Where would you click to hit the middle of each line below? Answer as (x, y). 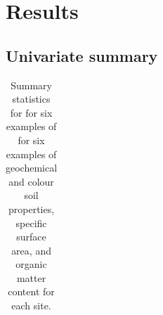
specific (31, 223)
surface (31, 237)
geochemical (32, 168)
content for (31, 291)
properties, (31, 208)
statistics (31, 99)
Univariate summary (82, 55)
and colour (31, 181)
